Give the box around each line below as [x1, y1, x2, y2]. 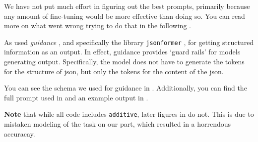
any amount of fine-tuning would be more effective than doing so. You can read [4, 10, 245, 21]
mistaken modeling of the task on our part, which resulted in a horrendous [4, 119, 231, 129]
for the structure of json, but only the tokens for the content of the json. [4, 66, 224, 76]
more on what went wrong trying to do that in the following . [4, 20, 191, 31]
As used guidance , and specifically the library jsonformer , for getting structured [4, 37, 254, 47]
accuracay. [4, 128, 35, 139]
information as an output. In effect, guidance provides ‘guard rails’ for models [4, 47, 241, 57]
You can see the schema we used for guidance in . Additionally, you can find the [4, 83, 247, 93]
